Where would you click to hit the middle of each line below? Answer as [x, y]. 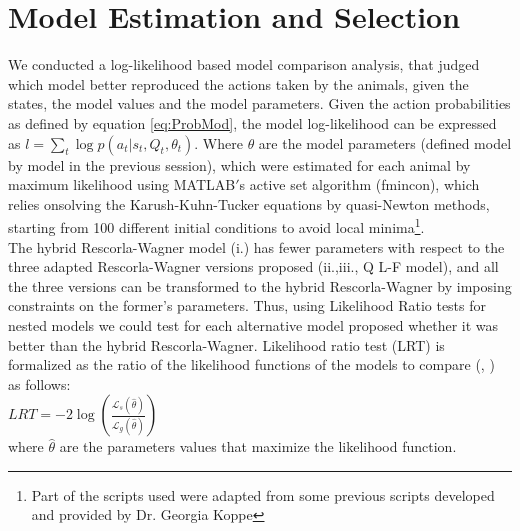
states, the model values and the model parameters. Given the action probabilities [259, 103]
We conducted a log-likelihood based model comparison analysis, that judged [244, 64]
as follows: [39, 383]
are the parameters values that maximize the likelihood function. [258, 446]
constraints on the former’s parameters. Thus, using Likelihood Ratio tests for [247, 305]
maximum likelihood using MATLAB [122, 184]
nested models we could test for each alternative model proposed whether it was [253, 324]
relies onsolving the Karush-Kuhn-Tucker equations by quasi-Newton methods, [249, 203]
